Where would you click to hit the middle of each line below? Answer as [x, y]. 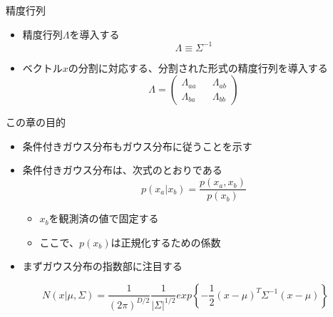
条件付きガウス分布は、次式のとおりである [122, 170]
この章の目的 [36, 122]
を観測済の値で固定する [104, 218]
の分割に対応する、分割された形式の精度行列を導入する [198, 67]
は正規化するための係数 [166, 242]
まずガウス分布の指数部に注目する [102, 266]
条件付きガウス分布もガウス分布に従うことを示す [137, 146]
